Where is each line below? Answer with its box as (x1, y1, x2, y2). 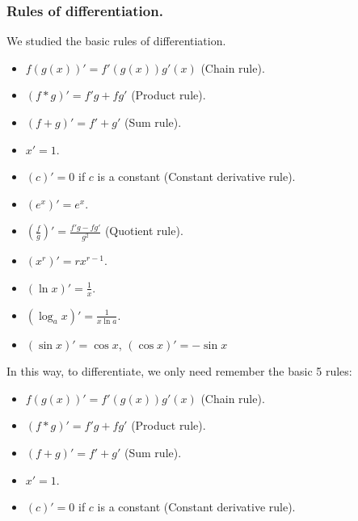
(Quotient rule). (104, 222, 183, 239)
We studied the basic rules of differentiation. (6, 32, 226, 49)
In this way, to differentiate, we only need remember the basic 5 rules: (6, 363, 352, 380)
